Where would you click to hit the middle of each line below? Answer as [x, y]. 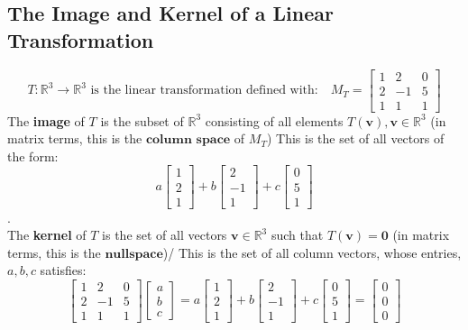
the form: [33, 156]
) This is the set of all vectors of [355, 138]
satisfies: [63, 270]
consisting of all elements [274, 120]
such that [297, 235]
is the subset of [142, 120]
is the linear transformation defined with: [204, 91]
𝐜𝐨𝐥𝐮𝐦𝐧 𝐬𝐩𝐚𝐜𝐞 [188, 140]
